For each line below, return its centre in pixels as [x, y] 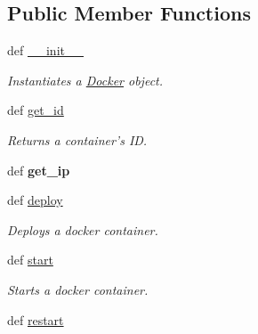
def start [30, 260]
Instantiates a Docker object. [85, 80]
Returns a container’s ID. [77, 139]
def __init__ [45, 50]
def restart [36, 319]
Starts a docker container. [78, 289]
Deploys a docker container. [83, 229]
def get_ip [39, 170]
